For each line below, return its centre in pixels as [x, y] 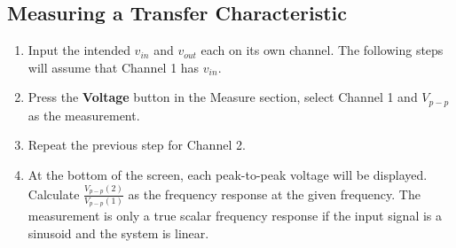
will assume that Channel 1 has [114, 67]
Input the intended [79, 50]
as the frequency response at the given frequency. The [274, 194]
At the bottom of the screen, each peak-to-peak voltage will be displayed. [228, 175]
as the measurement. [84, 115]
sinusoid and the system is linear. [118, 232]
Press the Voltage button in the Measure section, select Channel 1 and [223, 97]
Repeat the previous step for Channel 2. [137, 145]
